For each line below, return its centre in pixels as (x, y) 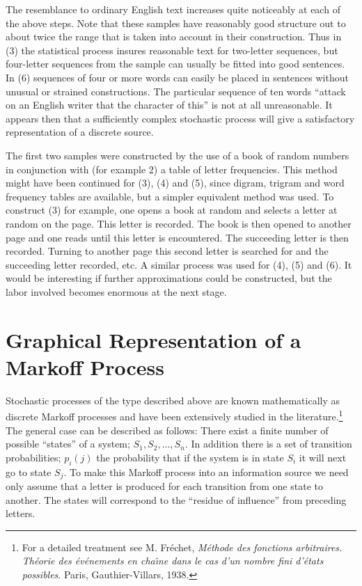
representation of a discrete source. (80, 132)
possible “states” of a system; (68, 444)
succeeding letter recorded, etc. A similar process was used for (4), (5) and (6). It (179, 264)
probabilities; (33, 457)
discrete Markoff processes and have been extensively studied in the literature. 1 (174, 415)
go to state (29, 472)
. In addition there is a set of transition (268, 444)
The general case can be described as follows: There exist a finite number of (167, 430)
